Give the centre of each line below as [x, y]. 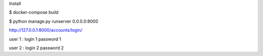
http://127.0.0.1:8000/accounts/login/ [46, 30]
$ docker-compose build [34, 13]
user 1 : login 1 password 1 [35, 39]
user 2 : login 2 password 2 [36, 48]
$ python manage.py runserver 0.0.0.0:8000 [54, 21]
